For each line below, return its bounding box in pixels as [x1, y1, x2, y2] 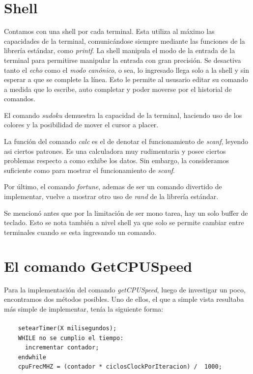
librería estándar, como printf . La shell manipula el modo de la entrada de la [4, 45, 235, 56]
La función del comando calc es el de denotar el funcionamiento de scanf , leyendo [4, 136, 248, 146]
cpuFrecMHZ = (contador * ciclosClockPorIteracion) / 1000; [18, 363, 222, 371]
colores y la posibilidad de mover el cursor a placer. [4, 119, 159, 130]
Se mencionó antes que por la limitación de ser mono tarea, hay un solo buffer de [4, 207, 248, 218]
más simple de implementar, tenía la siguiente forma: [4, 303, 164, 314]
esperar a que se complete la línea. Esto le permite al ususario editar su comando [4, 74, 248, 85]
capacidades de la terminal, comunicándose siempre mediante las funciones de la [4, 35, 245, 46]
